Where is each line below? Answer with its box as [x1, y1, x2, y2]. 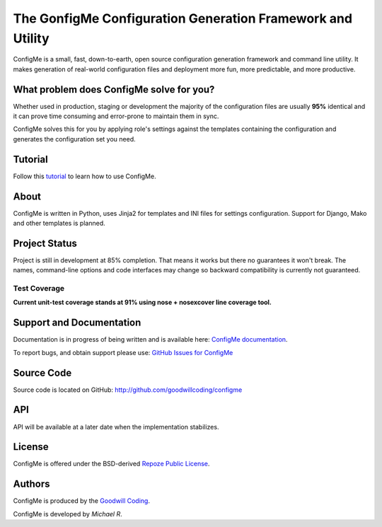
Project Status [13, 237, 78, 249]
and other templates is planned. [13, 219, 105, 228]
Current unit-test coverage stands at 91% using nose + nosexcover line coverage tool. [13, 298, 272, 307]
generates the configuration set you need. [13, 134, 136, 143]
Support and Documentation [13, 317, 141, 329]
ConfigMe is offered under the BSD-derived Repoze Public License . [13, 460, 210, 468]
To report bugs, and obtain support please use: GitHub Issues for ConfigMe [13, 348, 233, 357]
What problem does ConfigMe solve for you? [13, 83, 215, 95]
